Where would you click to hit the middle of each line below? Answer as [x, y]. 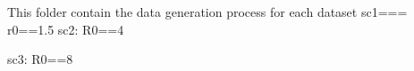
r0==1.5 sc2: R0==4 [66, 29]
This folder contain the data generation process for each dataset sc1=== [207, 12]
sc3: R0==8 [40, 59]
